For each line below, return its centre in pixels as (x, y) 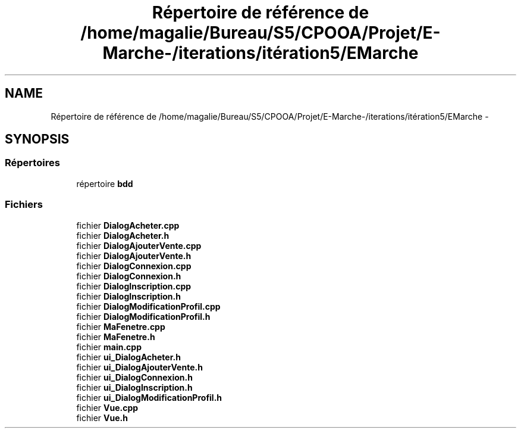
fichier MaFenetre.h (116, 337)
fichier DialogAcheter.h (123, 235)
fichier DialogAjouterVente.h (134, 256)
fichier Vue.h (102, 418)
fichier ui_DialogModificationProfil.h (149, 397)
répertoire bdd (105, 183)
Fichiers (24, 205)
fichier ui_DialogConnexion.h (134, 377)
